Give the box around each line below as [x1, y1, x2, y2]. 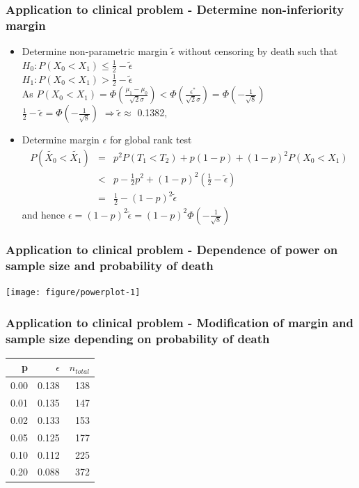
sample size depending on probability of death [6, 329, 270, 347]
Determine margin [22, 132, 99, 147]
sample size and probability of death [6, 256, 214, 274]
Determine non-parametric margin [22, 44, 168, 58]
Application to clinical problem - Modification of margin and [6, 313, 354, 331]
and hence [22, 207, 65, 221]
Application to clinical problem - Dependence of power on [6, 240, 338, 258]
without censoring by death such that [178, 44, 338, 58]
